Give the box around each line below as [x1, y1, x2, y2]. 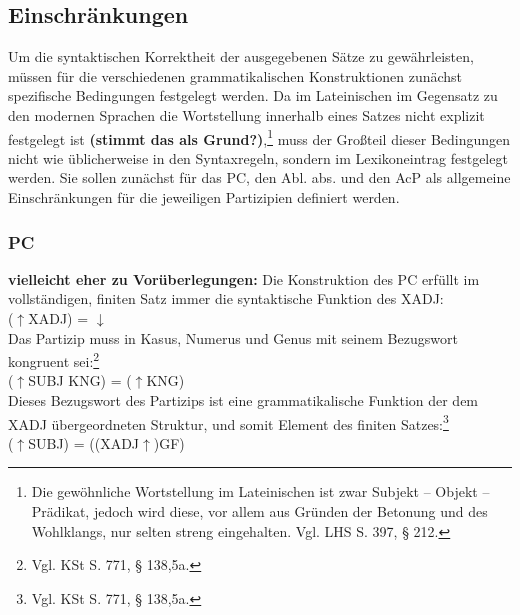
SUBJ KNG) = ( [28, 370, 132, 391]
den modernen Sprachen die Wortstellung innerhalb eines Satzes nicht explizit [8, 104, 485, 125]
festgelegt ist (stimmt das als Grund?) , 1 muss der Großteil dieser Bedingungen [8, 125, 511, 149]
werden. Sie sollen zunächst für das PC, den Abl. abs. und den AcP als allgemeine [8, 167, 511, 188]
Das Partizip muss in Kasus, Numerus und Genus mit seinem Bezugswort [8, 327, 458, 348]
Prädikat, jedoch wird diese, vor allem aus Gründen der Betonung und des [31, 501, 488, 522]
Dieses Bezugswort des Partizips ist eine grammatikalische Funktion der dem [8, 390, 479, 411]
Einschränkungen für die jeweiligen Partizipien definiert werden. [8, 187, 400, 208]
